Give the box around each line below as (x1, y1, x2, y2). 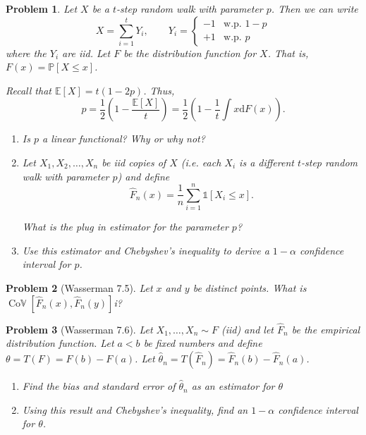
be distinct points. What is (193, 281, 307, 295)
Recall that (6, 82, 51, 97)
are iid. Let (62, 45, 111, 60)
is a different (239, 154, 294, 169)
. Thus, (143, 82, 175, 97)
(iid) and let (221, 321, 274, 336)
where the (6, 45, 47, 60)
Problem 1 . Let (6, 1, 78, 16)
